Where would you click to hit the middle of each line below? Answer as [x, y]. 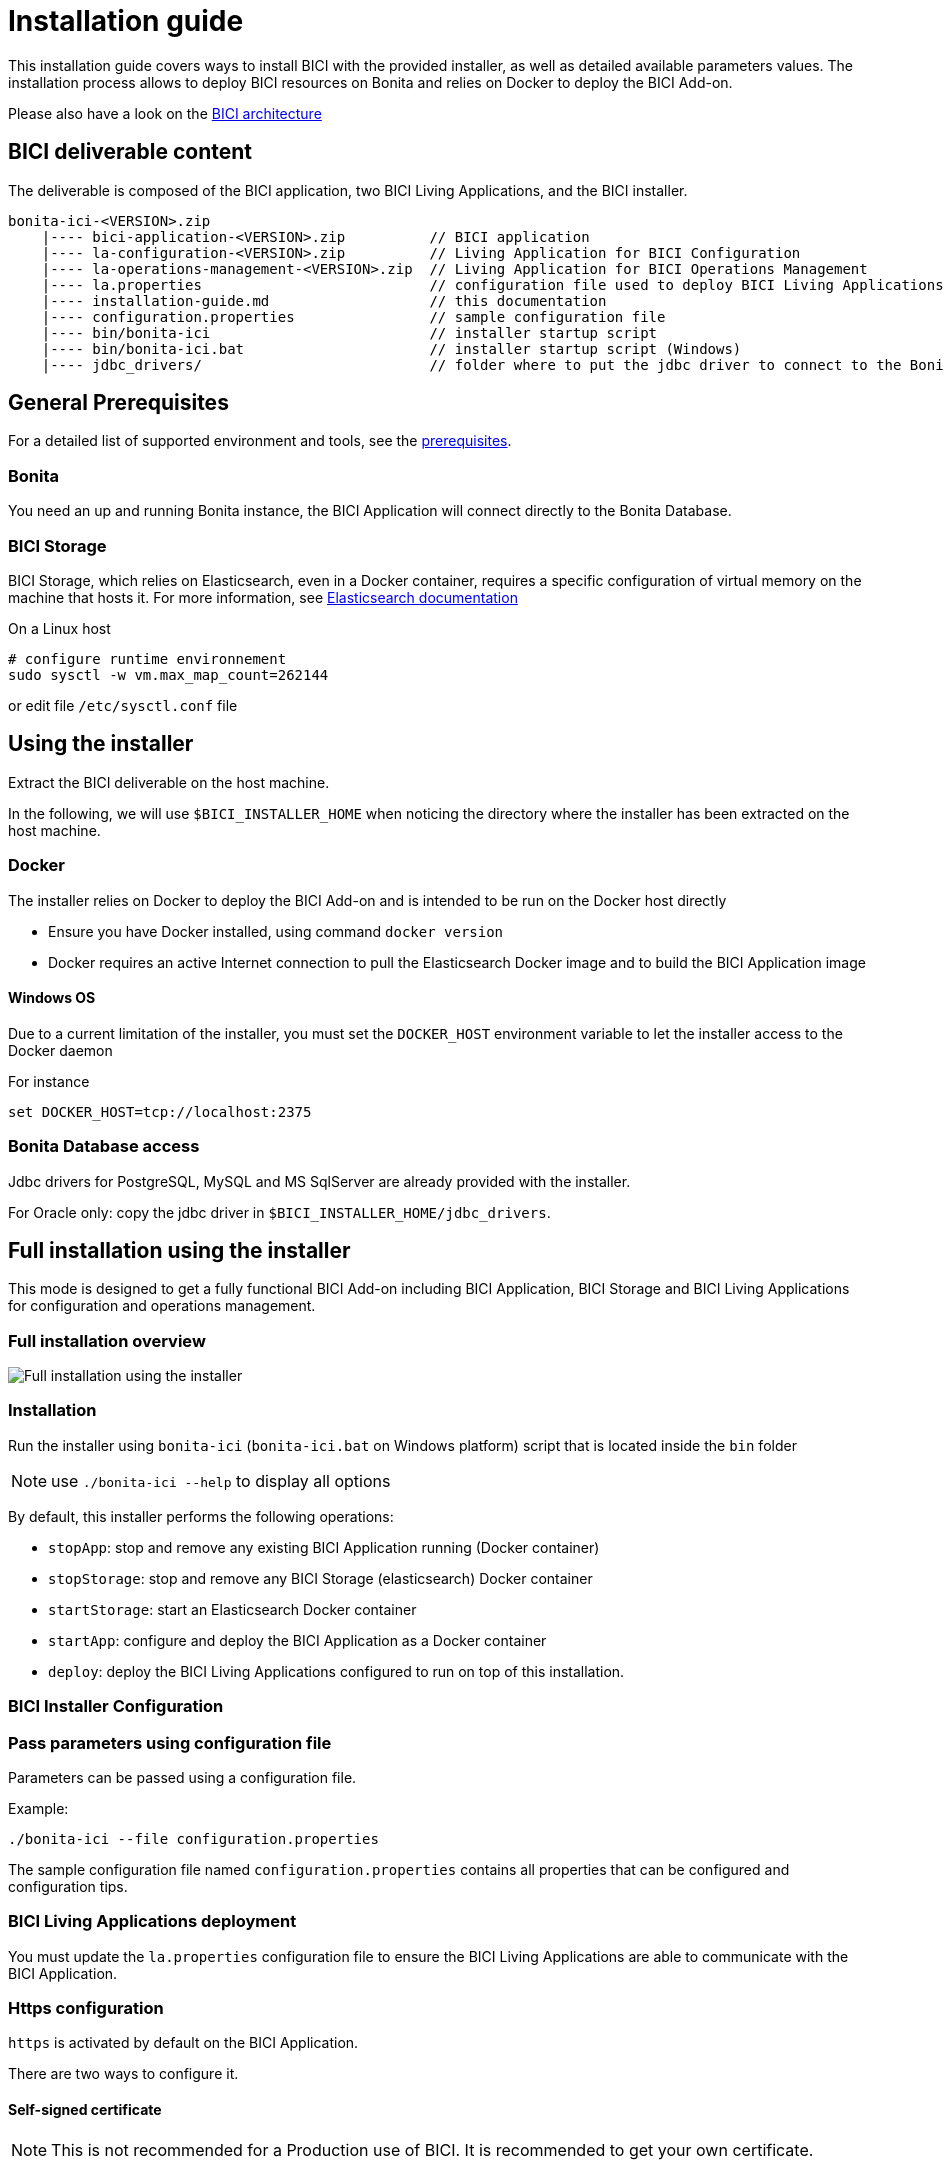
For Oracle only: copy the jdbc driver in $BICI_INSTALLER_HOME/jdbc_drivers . [279, 1212]
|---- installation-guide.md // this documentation [324, 300]
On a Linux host [59, 628]
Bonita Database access [104, 1146]
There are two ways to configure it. [123, 2074]
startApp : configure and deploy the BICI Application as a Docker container [297, 1640]
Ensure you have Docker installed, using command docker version [276, 931]
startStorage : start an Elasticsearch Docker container [232, 1609]
